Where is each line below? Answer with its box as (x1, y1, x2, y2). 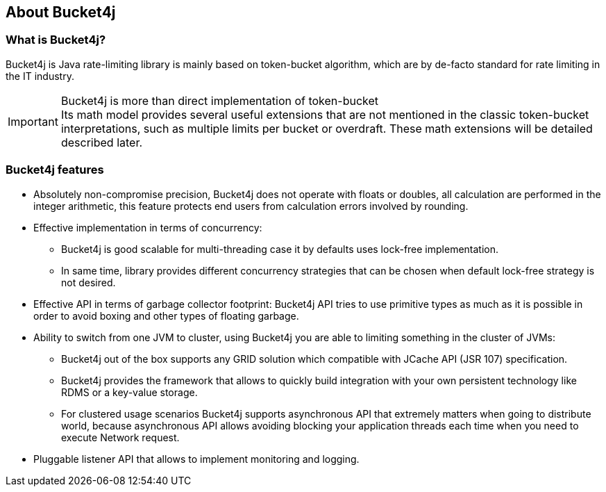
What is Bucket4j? (6, 33, 106, 47)
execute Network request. (61, 431, 180, 443)
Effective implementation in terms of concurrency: (33, 221, 262, 233)
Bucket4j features (6, 163, 104, 177)
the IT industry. (6, 69, 74, 82)
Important (8, 114, 58, 129)
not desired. (61, 276, 116, 288)
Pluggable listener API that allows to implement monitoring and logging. (33, 452, 360, 465)
